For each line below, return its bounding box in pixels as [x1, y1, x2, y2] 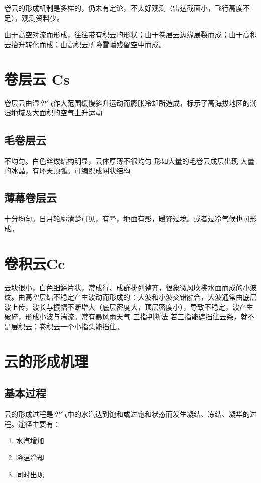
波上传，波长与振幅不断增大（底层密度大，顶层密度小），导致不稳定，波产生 [4, 301, 253, 312]
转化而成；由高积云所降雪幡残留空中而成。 [25, 39, 166, 49]
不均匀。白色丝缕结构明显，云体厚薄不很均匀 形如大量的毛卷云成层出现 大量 [4, 155, 255, 166]
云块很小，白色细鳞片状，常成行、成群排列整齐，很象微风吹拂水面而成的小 [4, 282, 250, 292]
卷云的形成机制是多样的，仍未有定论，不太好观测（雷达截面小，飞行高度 [4, 3, 243, 13]
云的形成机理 [4, 350, 89, 371]
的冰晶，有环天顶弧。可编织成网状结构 [4, 165, 130, 176]
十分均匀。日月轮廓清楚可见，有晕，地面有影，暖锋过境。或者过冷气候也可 [4, 213, 250, 224]
